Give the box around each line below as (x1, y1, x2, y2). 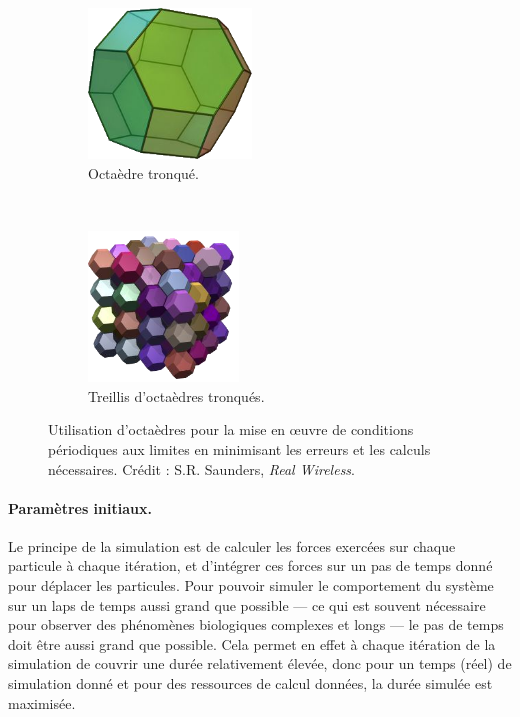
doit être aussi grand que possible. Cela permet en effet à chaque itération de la (8, 633, 496, 654)
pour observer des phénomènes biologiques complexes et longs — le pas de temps (8, 614, 504, 635)
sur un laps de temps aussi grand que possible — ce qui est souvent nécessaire (8, 594, 486, 615)
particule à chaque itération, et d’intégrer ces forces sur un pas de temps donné (8, 555, 493, 576)
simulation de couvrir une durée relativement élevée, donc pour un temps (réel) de (8, 653, 512, 674)
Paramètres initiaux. (8, 497, 152, 518)
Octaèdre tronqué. (88, 162, 199, 183)
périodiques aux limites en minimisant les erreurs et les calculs (48, 438, 431, 459)
